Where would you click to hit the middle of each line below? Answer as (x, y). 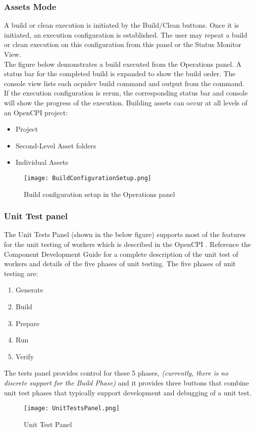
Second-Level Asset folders (56, 145)
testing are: (21, 273)
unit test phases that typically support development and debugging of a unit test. (128, 392)
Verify (25, 356)
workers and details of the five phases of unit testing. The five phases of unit (120, 263)
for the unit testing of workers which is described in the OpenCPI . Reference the (127, 244)
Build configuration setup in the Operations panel (100, 194)
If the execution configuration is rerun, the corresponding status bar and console (126, 93)
